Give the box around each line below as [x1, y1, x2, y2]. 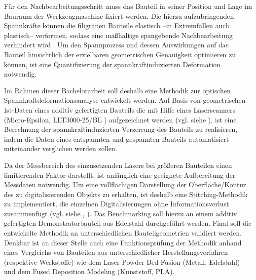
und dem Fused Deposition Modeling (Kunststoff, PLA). [4, 266, 175, 277]
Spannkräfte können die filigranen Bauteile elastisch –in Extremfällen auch [4, 20, 229, 31]
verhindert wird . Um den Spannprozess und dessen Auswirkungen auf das [4, 40, 229, 50]
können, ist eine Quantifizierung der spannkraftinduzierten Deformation [4, 59, 220, 69]
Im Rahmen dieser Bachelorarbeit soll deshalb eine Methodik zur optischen [4, 85, 231, 95]
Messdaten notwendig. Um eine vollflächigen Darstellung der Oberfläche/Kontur [4, 179, 246, 190]
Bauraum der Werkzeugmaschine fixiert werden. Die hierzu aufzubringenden [4, 10, 234, 21]
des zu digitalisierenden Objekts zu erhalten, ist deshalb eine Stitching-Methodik [4, 189, 248, 199]
